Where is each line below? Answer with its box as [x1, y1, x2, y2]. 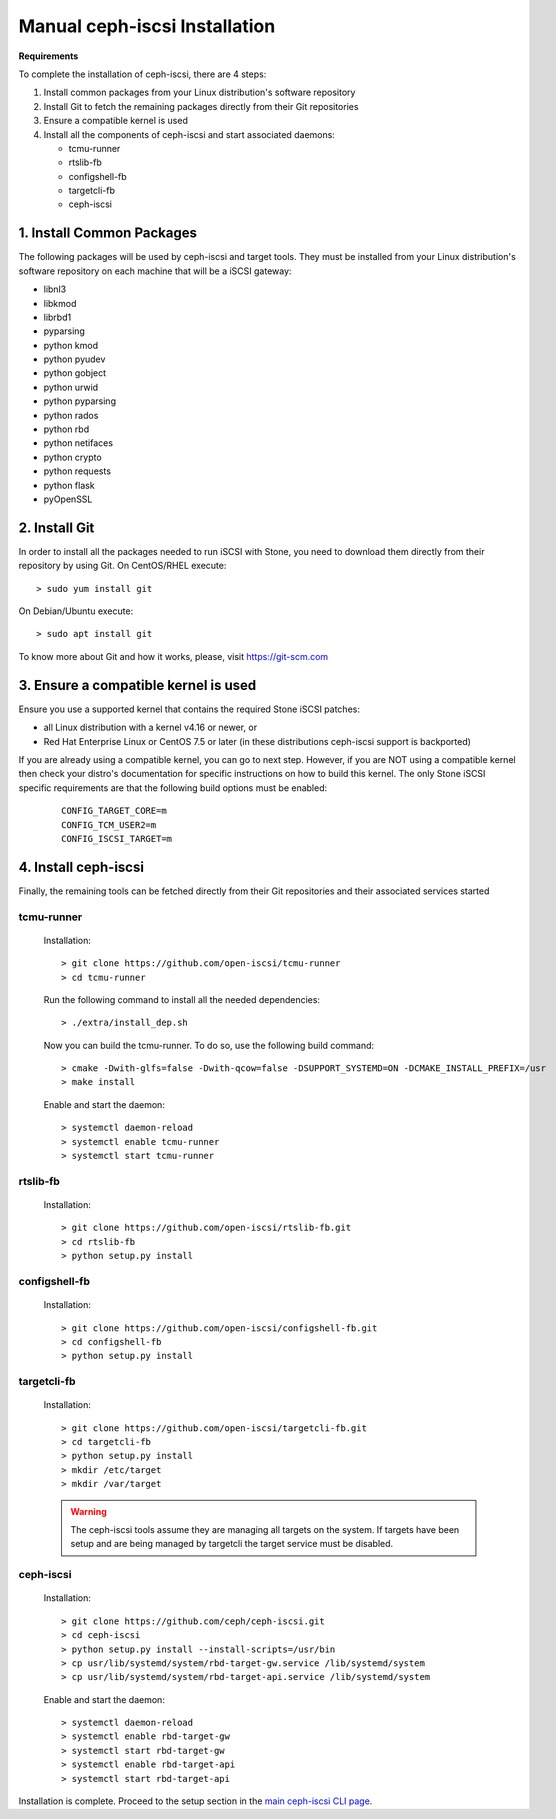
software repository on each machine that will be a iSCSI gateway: [18, 265, 292, 277]
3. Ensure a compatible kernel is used [18, 676, 257, 694]
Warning [70, 1505, 107, 1517]
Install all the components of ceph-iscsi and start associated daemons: [43, 128, 335, 140]
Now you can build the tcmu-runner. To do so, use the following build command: [43, 1039, 375, 1051]
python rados [43, 409, 99, 421]
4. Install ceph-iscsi [18, 858, 145, 875]
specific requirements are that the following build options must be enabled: [18, 781, 328, 794]
